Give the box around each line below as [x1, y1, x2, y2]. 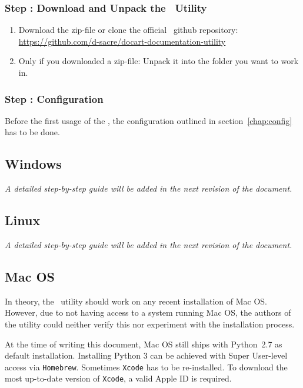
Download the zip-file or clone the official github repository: [18, 24, 238, 36]
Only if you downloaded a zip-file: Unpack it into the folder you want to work [18, 55, 299, 67]
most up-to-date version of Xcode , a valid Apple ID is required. [5, 372, 232, 384]
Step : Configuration [5, 91, 104, 106]
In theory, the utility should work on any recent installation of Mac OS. [5, 295, 267, 307]
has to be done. [5, 126, 60, 138]
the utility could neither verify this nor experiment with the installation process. [5, 317, 295, 330]
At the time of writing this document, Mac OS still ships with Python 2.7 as [5, 337, 282, 350]
